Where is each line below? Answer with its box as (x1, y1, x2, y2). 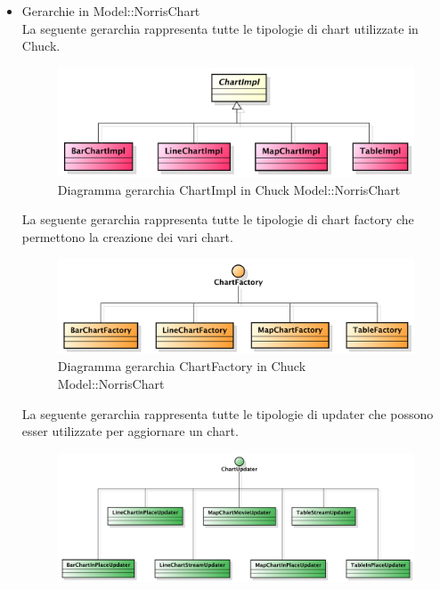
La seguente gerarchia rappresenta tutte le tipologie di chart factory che (21, 210, 414, 229)
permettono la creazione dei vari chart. (21, 228, 233, 246)
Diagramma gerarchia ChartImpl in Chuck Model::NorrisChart (57, 180, 401, 198)
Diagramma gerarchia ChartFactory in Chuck (57, 357, 306, 375)
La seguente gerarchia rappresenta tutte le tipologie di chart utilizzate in (21, 19, 419, 37)
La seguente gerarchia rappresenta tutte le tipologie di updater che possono (21, 404, 434, 423)
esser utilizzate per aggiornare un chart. (21, 422, 239, 440)
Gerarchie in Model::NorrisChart (21, 2, 200, 20)
